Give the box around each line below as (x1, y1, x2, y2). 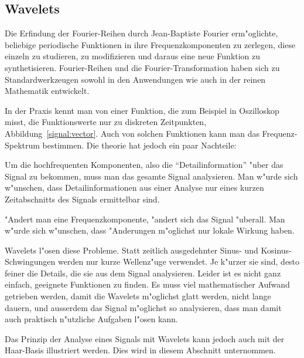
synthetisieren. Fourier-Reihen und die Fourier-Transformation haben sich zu (5, 61, 280, 73)
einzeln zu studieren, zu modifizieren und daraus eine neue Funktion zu (5, 50, 261, 62)
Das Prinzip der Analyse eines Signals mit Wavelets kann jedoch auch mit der (5, 332, 285, 345)
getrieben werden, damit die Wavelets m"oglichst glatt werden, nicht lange (5, 290, 271, 302)
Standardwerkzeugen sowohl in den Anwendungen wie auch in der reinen (5, 73, 266, 85)
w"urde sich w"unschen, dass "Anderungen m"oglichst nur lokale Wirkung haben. (5, 224, 295, 237)
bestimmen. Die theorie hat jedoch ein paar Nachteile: (42, 139, 237, 151)
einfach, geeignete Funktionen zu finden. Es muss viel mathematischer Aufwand (5, 278, 290, 291)
